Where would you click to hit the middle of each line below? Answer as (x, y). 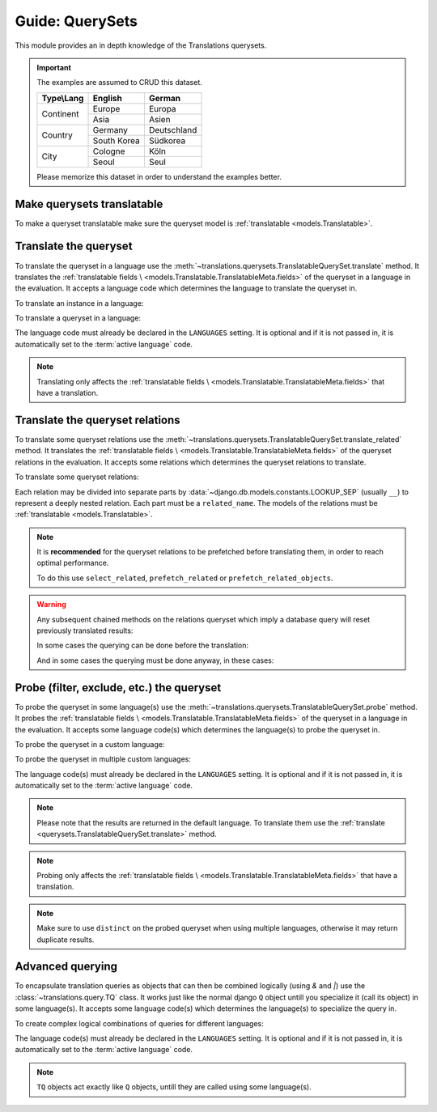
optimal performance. (73, 563)
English (108, 98)
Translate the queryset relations (98, 420)
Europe (106, 108)
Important (54, 67)
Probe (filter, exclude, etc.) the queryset (118, 688)
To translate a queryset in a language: (78, 318)
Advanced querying (66, 967)
